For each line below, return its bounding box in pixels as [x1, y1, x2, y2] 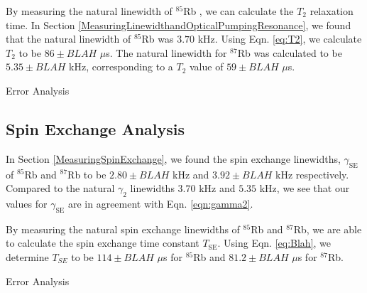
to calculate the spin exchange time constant [6, 235, 199, 250]
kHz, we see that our [259, 181, 350, 196]
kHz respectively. [275, 166, 349, 181]
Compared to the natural [6, 181, 115, 196]
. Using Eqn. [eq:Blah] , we [217, 235, 332, 250]
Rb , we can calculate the [183, 4, 294, 18]
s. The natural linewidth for [106, 45, 227, 60]
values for [6, 196, 48, 211]
